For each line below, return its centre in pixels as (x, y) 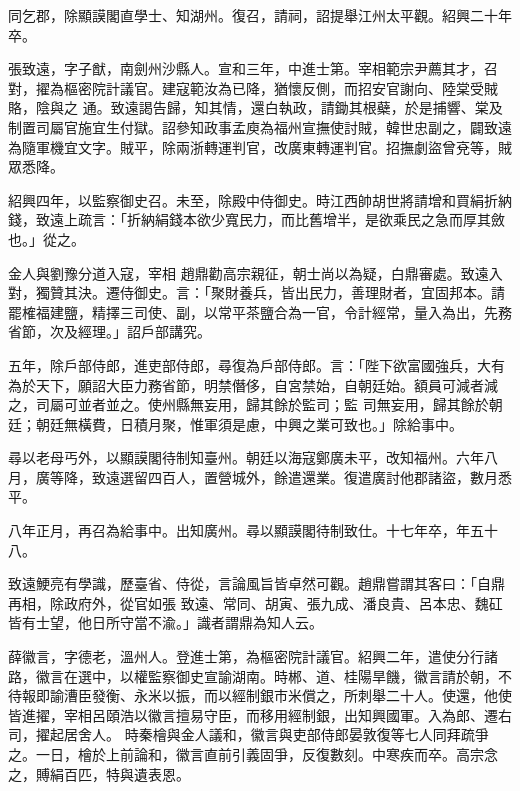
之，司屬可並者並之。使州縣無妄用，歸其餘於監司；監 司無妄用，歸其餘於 (248, 404)
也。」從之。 (46, 238)
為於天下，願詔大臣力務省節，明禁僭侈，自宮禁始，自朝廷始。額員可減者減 (253, 384)
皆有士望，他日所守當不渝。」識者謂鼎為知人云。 (165, 622)
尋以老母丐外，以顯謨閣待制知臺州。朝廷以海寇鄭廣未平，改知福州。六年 (246, 457)
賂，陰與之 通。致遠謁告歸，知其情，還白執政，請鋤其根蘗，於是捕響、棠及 (255, 107)
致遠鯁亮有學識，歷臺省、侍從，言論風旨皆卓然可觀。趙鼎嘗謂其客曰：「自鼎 (256, 583)
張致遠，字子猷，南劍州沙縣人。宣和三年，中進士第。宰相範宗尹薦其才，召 (253, 68)
